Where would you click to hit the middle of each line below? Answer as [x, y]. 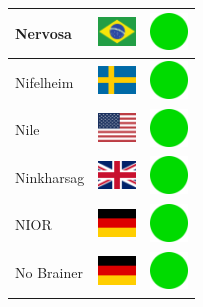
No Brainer [49, 272]
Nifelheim [44, 81]
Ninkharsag [50, 176]
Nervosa [43, 32]
